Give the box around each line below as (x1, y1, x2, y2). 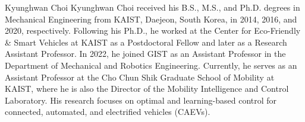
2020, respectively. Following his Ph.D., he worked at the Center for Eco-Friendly (5, 24, 301, 37)
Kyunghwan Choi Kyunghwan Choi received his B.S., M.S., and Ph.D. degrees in (5, 1, 300, 13)
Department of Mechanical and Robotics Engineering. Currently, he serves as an (5, 59, 297, 71)
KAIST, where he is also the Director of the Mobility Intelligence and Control (5, 82, 289, 95)
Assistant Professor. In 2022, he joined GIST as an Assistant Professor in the (5, 47, 286, 60)
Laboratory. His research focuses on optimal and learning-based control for (5, 94, 277, 106)
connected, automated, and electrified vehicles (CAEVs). (5, 105, 210, 118)
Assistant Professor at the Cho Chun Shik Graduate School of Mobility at (5, 70, 275, 83)
